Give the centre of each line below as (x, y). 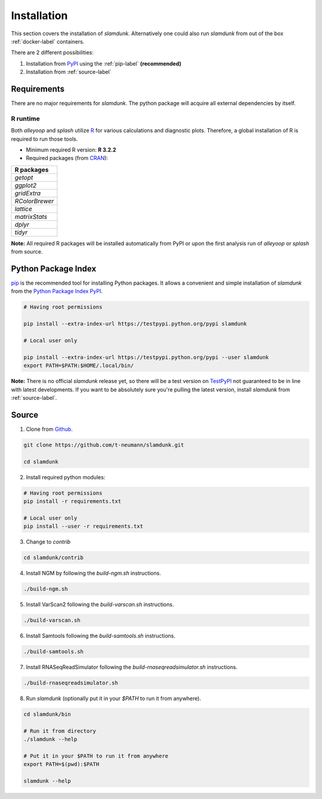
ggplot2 (26, 185)
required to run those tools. (44, 139)
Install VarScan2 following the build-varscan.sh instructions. (100, 604)
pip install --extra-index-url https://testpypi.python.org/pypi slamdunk (135, 324)
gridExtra (28, 193)
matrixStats (31, 217)
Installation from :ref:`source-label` (69, 72)
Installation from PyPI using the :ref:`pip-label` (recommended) (104, 63)
